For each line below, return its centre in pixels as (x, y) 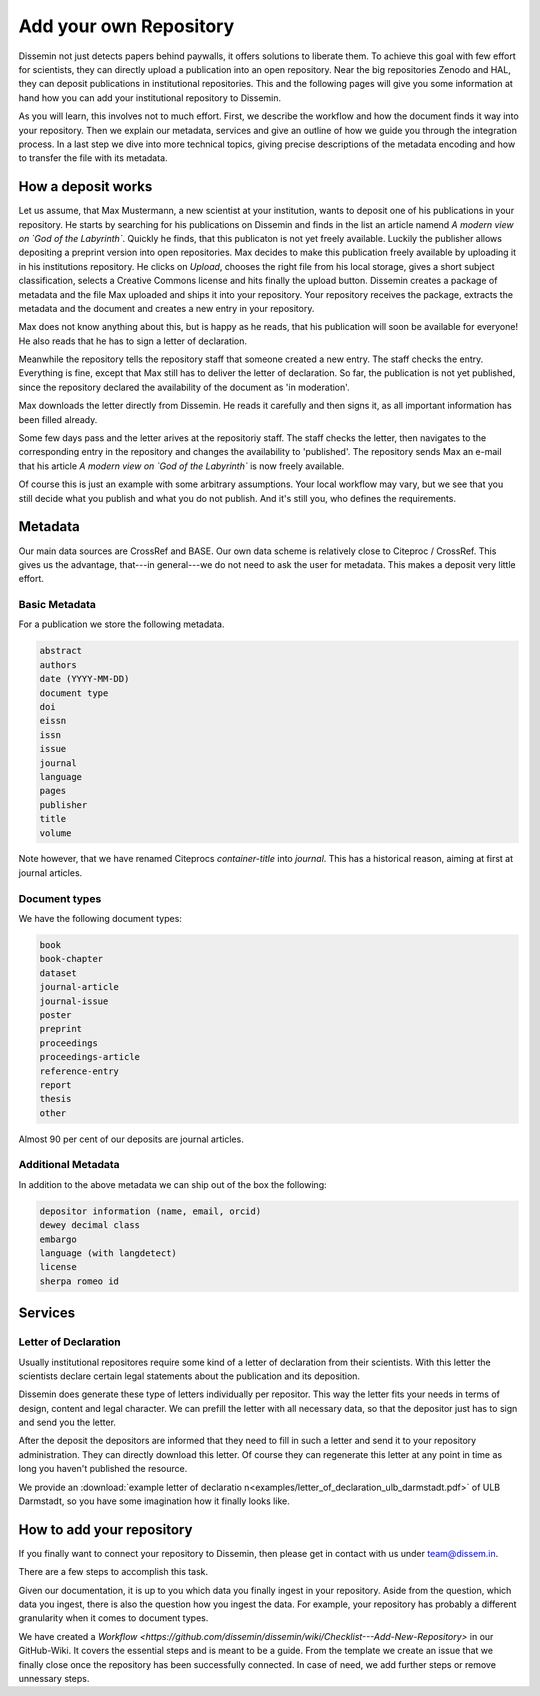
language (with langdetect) (108, 1253)
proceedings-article (89, 1057)
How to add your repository (105, 1529)
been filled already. (58, 419)
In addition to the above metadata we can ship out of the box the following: (172, 1184)
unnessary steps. (54, 1679)
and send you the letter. (67, 1422)
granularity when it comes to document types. (113, 1618)
